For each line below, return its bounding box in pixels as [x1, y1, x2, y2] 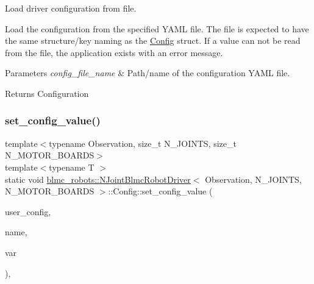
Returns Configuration [5, 87, 89, 99]
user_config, [5, 205, 51, 218]
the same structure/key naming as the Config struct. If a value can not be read [5, 34, 301, 47]
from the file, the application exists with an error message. [5, 46, 223, 59]
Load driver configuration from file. [5, 2, 137, 14]
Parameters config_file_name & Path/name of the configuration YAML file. [5, 66, 290, 79]
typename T [49, 160, 95, 173]
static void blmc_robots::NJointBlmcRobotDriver [5, 172, 191, 185]
